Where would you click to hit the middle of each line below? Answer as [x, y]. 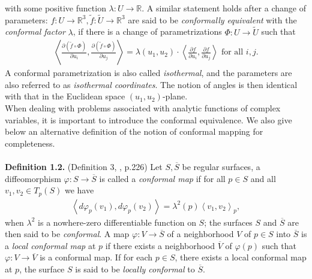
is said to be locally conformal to [135, 269]
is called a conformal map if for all [162, 178]
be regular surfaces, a [221, 166]
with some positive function [55, 8]
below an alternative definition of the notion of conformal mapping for [134, 131]
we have [79, 190]
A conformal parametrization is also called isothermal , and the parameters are [148, 73]
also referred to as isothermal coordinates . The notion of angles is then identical [151, 84]
